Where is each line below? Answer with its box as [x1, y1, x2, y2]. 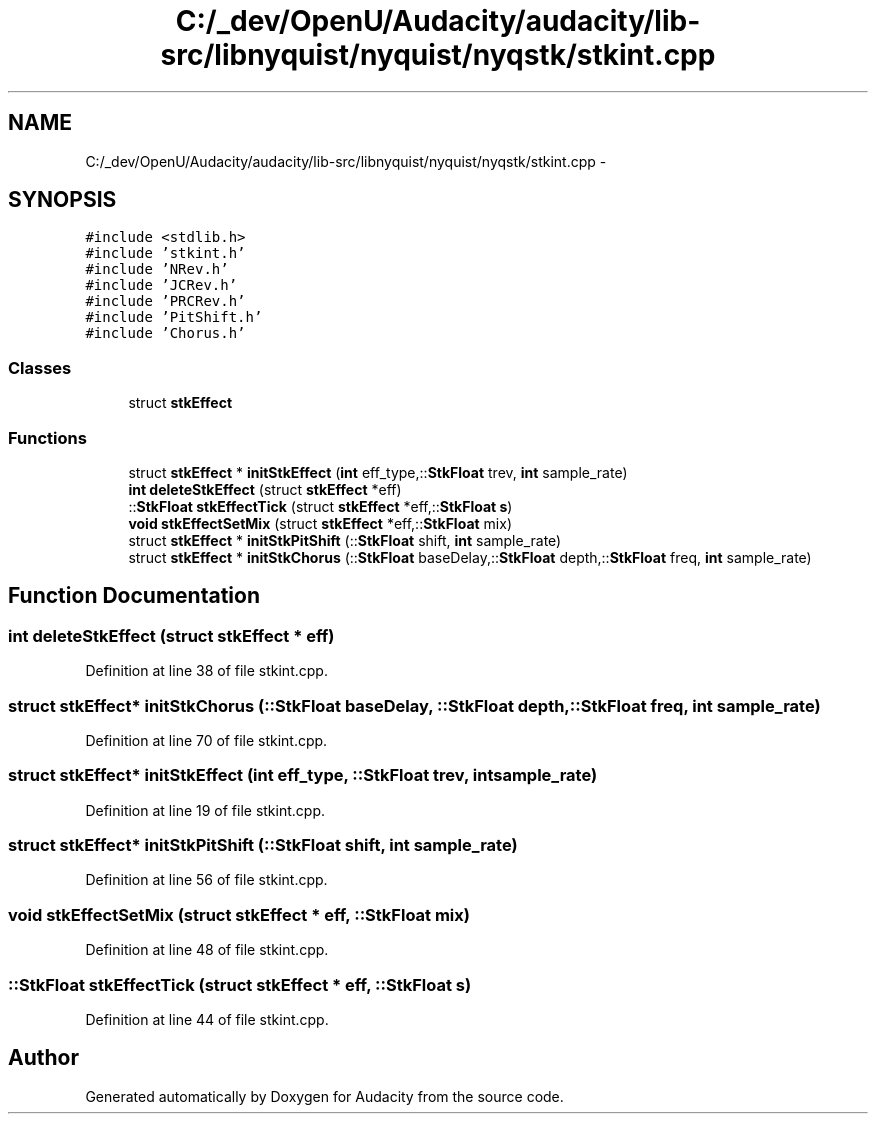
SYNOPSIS [8, 187, 117, 213]
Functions [8, 427, 87, 448]
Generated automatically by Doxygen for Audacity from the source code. [85, 1087, 564, 1105]
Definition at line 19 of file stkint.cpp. [85, 801, 325, 819]
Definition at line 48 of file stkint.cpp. [85, 941, 329, 959]
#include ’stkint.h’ [85, 245, 246, 262]
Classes [8, 357, 72, 378]
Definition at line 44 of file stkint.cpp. [85, 1010, 329, 1028]
